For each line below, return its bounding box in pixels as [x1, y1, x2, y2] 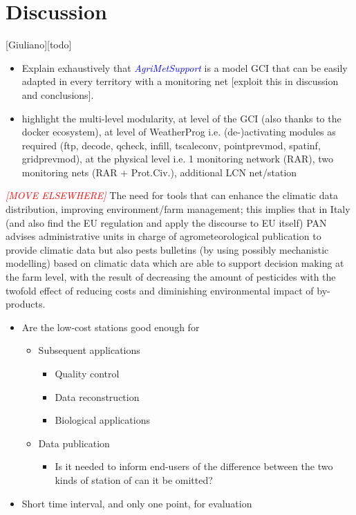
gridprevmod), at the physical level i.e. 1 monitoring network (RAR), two [21, 151, 333, 166]
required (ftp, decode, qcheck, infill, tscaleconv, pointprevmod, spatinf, [21, 138, 321, 152]
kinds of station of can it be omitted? [55, 472, 213, 487]
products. [6, 297, 46, 311]
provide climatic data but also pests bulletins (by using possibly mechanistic [6, 242, 329, 256]
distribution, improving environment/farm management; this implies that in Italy [6, 202, 350, 216]
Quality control [55, 366, 120, 380]
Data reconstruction [55, 389, 140, 404]
